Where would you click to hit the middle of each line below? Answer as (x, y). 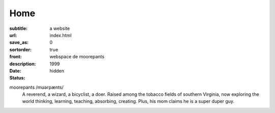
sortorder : (20, 49)
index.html (61, 35)
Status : (17, 78)
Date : (15, 70)
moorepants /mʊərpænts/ (36, 87)
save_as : (19, 43)
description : (23, 64)
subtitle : (19, 28)
